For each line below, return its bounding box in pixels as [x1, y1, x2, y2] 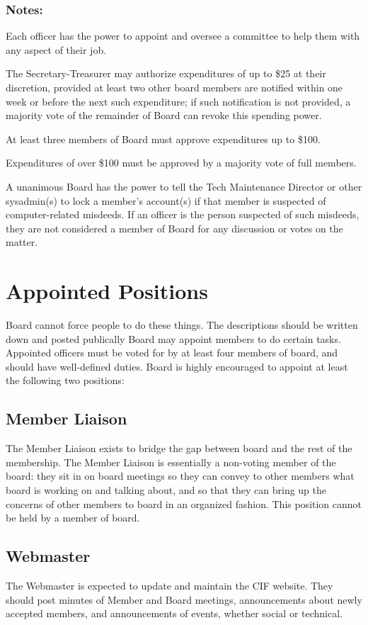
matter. [6, 235, 38, 249]
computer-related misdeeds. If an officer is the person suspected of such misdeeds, [6, 207, 360, 222]
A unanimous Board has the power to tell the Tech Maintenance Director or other [6, 179, 362, 193]
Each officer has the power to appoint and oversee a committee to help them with [6, 28, 360, 43]
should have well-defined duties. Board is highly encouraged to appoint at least [6, 359, 348, 373]
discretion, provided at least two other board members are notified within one [6, 80, 343, 94]
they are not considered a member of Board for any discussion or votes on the [6, 220, 343, 235]
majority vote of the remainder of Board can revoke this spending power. [6, 108, 322, 123]
